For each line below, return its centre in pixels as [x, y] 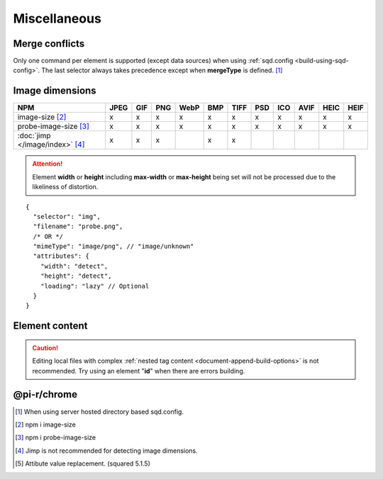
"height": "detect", [76, 276]
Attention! [48, 164]
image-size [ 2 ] [42, 117]
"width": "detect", [74, 266]
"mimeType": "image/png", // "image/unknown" [113, 247]
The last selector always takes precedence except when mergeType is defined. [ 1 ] [162, 70]
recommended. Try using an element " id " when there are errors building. [139, 371]
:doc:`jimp [34, 136]
